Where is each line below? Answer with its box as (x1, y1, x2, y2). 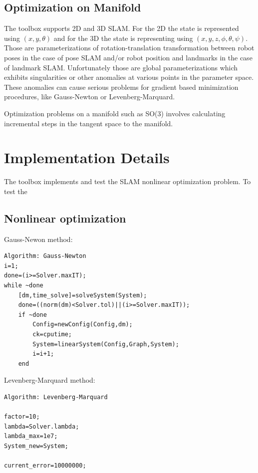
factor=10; (4, 413, 40, 421)
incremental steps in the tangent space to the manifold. (4, 118, 173, 128)
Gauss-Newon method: (4, 234, 73, 244)
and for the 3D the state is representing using (53, 32, 193, 43)
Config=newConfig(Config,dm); (32, 321, 133, 328)
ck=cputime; (32, 331, 72, 338)
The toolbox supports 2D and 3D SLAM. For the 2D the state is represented (4, 23, 239, 33)
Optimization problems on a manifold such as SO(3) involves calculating (4, 108, 226, 118)
